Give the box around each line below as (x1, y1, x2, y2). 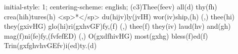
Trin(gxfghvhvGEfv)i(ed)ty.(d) (4, 40, 97, 51)
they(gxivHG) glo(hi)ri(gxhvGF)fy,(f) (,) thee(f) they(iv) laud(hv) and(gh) (4, 21, 231, 31)
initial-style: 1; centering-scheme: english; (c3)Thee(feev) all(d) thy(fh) (4, 1, 217, 11)
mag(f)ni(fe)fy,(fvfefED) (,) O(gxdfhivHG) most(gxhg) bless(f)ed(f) (4, 30, 208, 41)
